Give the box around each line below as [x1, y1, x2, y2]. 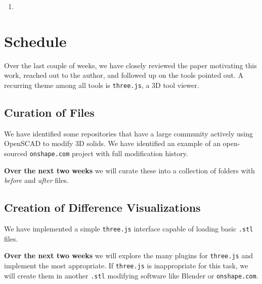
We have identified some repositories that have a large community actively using [4, 128, 253, 138]
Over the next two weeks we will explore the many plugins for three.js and [4, 250, 253, 261]
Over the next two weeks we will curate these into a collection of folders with [4, 165, 255, 175]
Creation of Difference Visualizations [4, 200, 201, 215]
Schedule [4, 30, 67, 51]
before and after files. [4, 175, 69, 185]
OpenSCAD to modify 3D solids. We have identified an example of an [4, 138, 221, 149]
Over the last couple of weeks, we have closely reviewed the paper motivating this [4, 60, 257, 70]
